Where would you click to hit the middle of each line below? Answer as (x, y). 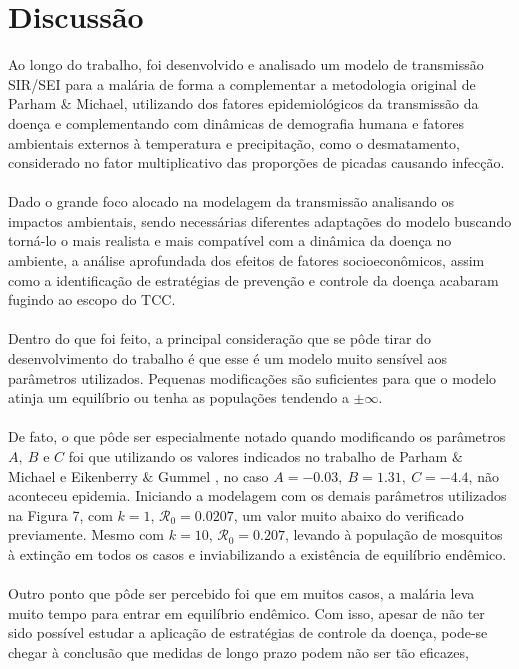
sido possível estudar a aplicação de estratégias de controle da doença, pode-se (248, 632)
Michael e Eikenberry (73, 475)
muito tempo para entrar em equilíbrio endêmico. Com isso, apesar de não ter (246, 612)
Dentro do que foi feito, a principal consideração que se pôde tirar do (219, 338)
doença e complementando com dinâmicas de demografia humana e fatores (236, 122)
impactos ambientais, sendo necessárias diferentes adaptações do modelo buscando (260, 220)
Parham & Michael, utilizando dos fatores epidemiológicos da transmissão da (243, 103)
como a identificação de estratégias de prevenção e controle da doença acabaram (253, 279)
